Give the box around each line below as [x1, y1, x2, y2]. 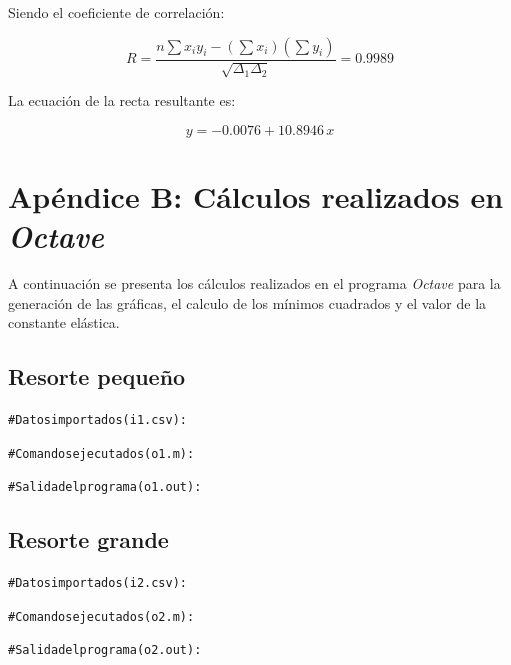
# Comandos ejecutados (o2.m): [8, 609, 195, 624]
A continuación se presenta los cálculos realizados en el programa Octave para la [8, 272, 501, 293]
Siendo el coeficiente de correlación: [8, 2, 225, 22]
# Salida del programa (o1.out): [8, 480, 202, 495]
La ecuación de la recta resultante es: [8, 90, 236, 111]
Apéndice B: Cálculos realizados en [8, 175, 504, 216]
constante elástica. [8, 312, 120, 333]
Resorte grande [8, 524, 169, 555]
